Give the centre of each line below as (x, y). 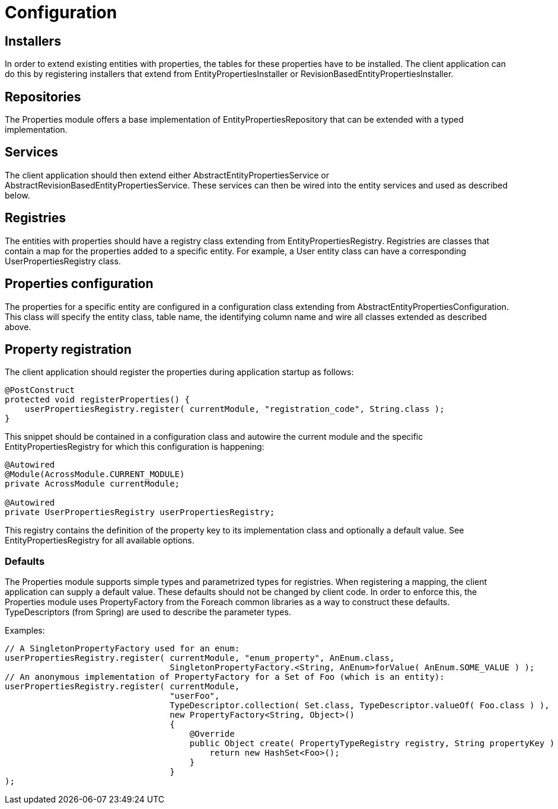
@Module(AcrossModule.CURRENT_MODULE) (95, 474)
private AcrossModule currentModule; (93, 484)
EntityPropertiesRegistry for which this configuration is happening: (135, 447)
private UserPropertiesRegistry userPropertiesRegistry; (140, 512)
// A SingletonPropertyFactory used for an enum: (122, 649)
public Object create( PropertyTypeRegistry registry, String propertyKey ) (372, 744)
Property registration (68, 349)
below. (17, 195)
